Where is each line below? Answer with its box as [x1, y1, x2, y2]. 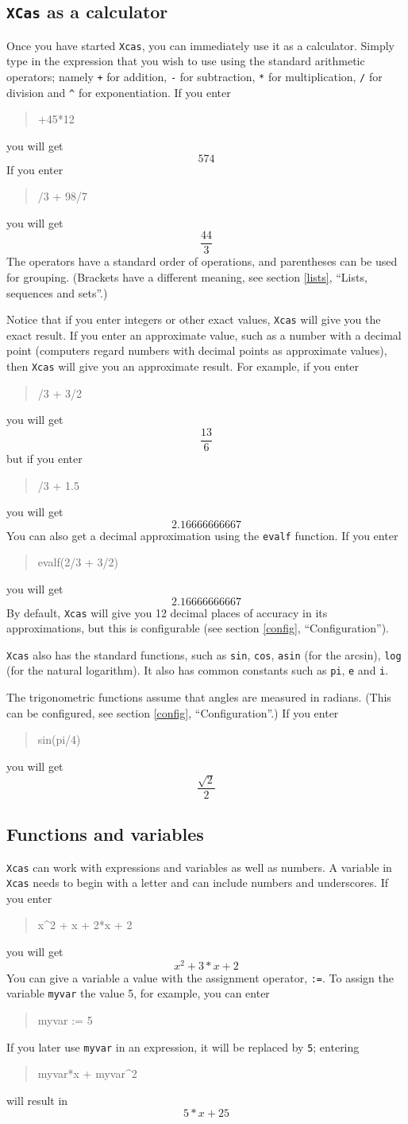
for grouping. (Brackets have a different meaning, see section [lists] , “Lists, [6, 268, 368, 285]
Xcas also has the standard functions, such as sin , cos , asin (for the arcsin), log [6, 646, 402, 663]
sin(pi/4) [37, 731, 81, 748]
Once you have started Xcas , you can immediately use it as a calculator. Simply [6, 37, 395, 53]
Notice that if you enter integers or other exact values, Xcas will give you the [6, 311, 381, 328]
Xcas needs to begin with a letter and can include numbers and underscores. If [6, 874, 388, 891]
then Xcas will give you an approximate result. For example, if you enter [6, 358, 360, 374]
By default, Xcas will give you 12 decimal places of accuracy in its [6, 604, 328, 620]
